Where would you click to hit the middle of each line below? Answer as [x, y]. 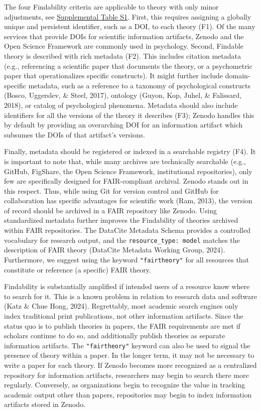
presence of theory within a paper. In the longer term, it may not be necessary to [129, 355]
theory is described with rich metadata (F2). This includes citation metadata [122, 55]
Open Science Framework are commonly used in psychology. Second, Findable [124, 46]
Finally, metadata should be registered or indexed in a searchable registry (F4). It [130, 151]
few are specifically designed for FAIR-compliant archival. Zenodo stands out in [126, 181]
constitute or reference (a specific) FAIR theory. [78, 269]
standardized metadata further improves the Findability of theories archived [121, 220]
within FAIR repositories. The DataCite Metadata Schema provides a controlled [127, 230]
